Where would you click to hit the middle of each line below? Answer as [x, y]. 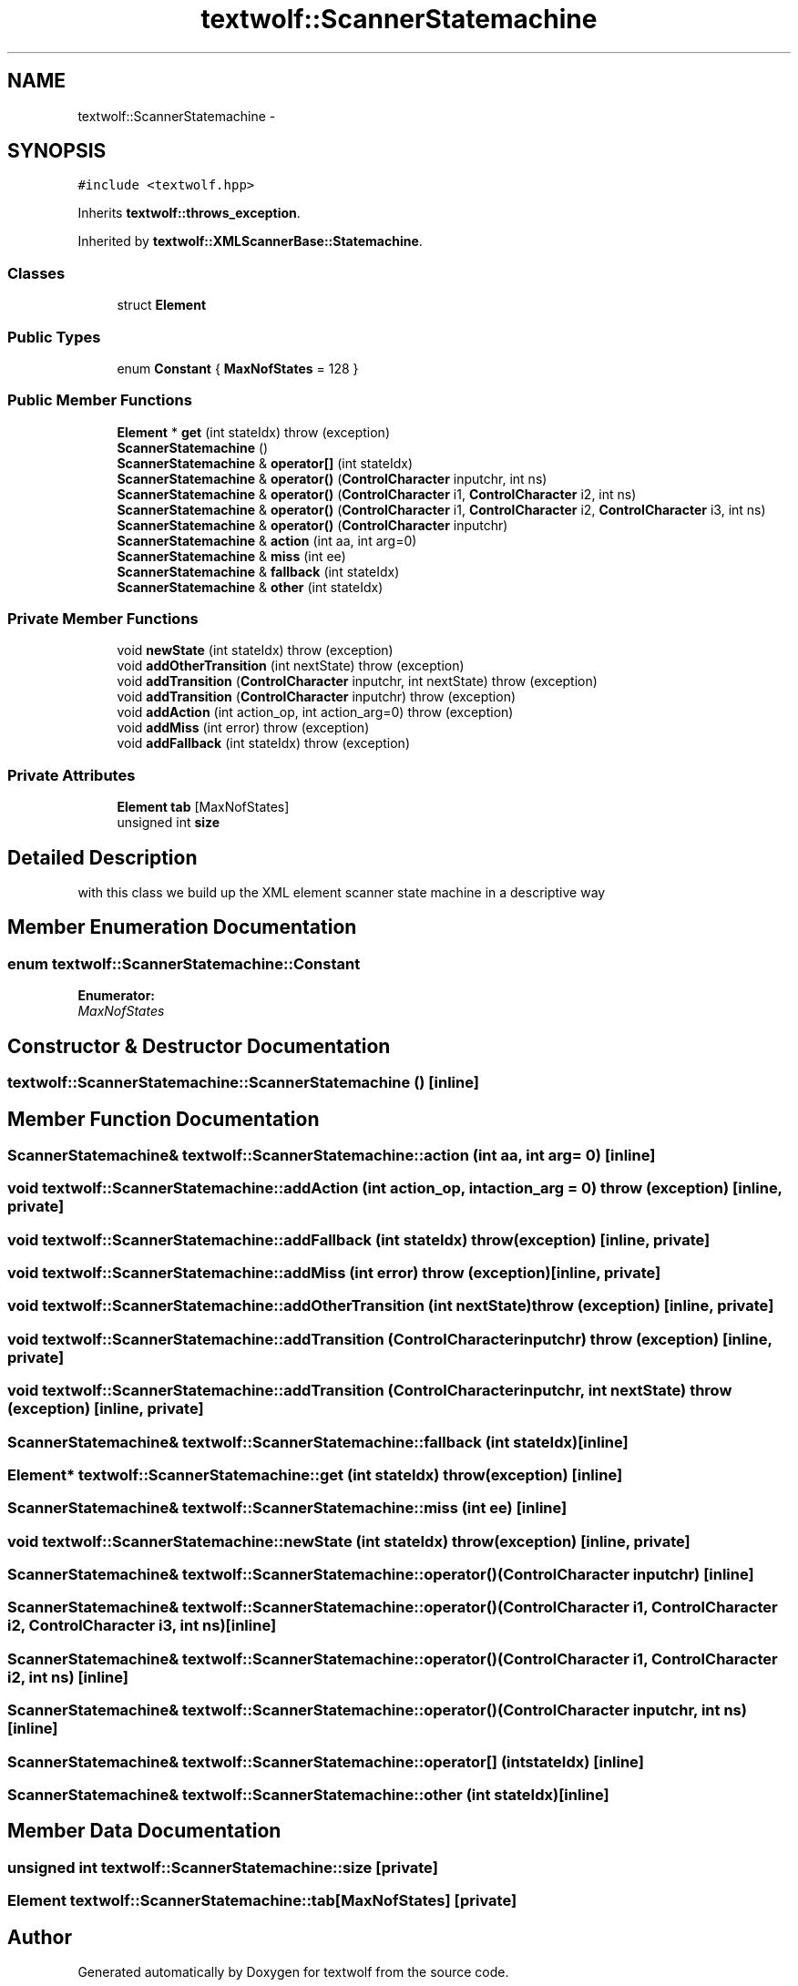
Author [40, 1937]
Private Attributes [72, 775]
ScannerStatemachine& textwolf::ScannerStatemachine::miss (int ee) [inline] [287, 1508]
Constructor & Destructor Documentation [199, 1046]
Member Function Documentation [164, 1119]
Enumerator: [117, 996]
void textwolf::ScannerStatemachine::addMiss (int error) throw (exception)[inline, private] [334, 1273]
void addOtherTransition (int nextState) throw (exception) [291, 666]
